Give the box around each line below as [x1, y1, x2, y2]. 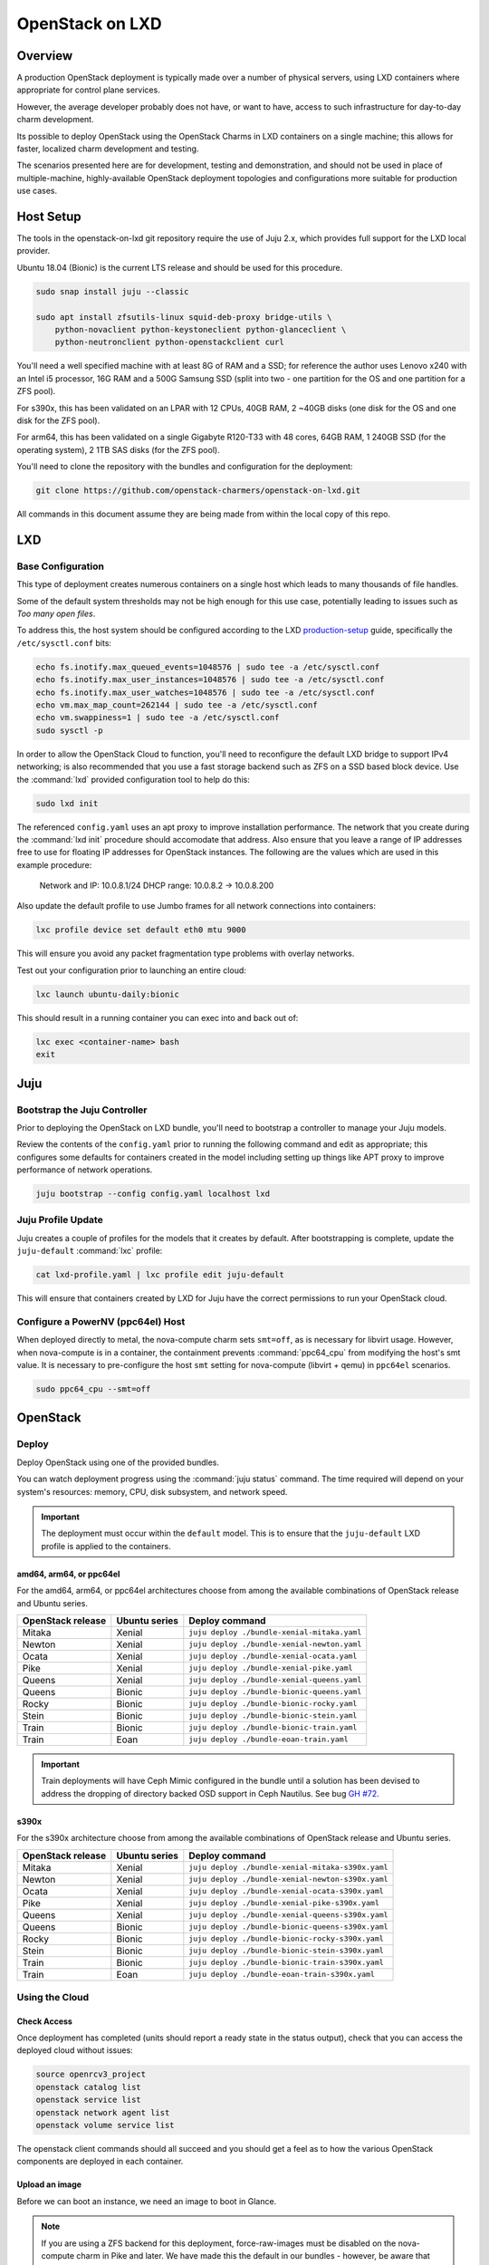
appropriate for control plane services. [16, 84, 160, 95]
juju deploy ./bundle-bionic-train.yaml [188, 1722, 358, 1732]
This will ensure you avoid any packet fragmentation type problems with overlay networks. [16, 948, 355, 959]
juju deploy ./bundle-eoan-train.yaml [188, 1735, 349, 1744]
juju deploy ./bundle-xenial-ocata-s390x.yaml [188, 1886, 384, 1895]
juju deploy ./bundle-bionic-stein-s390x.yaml [188, 1946, 384, 1955]
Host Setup [16, 209, 81, 224]
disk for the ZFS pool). [16, 415, 101, 426]
